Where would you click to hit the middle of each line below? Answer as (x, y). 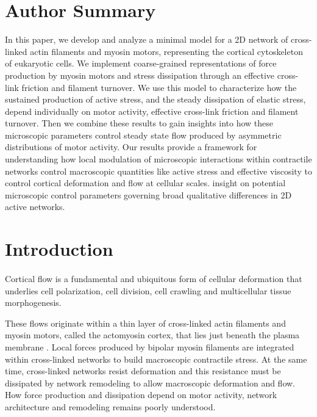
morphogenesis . (33, 303)
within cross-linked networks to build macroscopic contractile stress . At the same (156, 359)
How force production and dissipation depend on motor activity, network (141, 395)
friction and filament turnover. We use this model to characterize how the (159, 87)
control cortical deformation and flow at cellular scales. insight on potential (145, 183)
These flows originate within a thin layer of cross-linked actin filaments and (145, 323)
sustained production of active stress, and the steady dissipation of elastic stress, (155, 99)
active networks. (35, 207)
